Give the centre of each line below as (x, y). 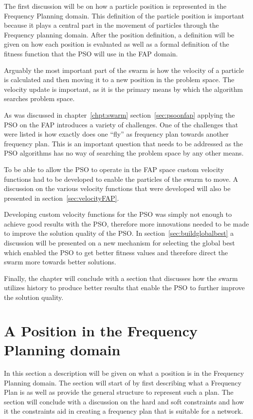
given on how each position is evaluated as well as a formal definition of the (117, 44)
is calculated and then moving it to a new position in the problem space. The (119, 79)
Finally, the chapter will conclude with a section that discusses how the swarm (121, 278)
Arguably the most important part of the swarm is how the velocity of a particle (124, 70)
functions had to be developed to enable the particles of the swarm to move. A (121, 179)
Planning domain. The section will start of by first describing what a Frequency (123, 382)
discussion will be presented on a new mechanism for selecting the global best (119, 243)
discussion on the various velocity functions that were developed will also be (117, 188)
